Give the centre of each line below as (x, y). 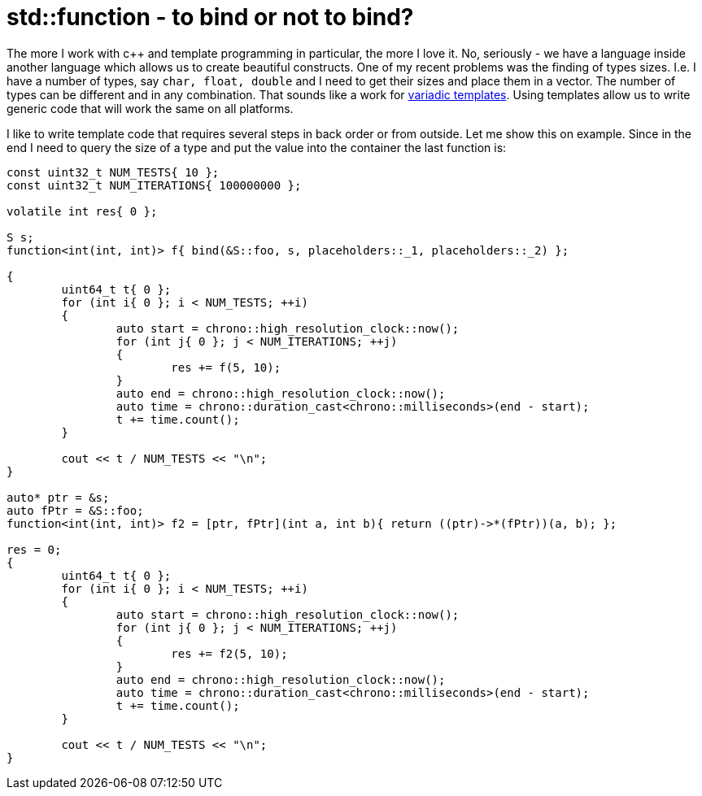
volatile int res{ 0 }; (82, 211)
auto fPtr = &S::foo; (75, 510)
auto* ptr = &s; (58, 497)
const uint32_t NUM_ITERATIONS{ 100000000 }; (154, 185)
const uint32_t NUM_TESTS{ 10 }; (113, 172)
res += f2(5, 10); (229, 653)
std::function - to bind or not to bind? (210, 17)
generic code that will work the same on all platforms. (150, 108)
